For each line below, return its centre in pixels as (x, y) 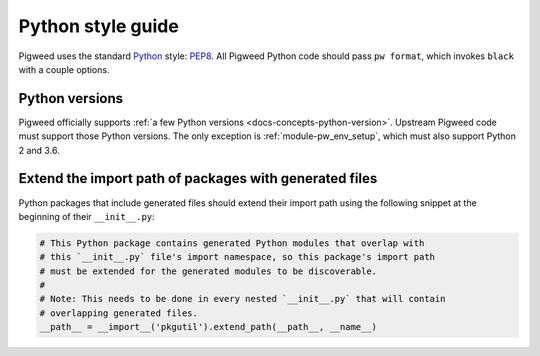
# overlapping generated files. (119, 313)
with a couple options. (64, 69)
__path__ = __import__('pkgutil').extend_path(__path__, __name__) (208, 327)
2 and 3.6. (39, 150)
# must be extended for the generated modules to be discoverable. (208, 271)
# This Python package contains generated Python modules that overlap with (232, 243)
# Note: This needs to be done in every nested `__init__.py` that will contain (242, 299)
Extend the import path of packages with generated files (198, 178)
